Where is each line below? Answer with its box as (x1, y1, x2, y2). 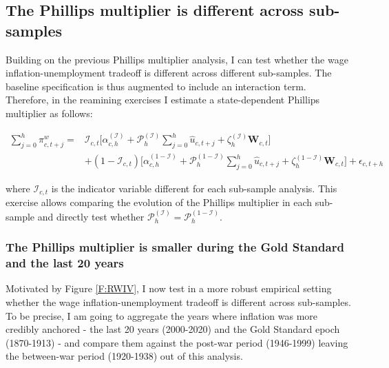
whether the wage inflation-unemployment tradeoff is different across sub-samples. (6, 295, 351, 309)
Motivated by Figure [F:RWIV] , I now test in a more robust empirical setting (6, 281, 332, 296)
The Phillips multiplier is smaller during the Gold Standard (6, 238, 344, 256)
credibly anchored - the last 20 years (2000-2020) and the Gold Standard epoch (6, 322, 340, 336)
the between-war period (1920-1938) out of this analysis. (6, 349, 243, 363)
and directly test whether (37, 209, 145, 223)
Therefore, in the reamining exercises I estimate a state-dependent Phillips (6, 92, 320, 107)
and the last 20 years (6, 254, 124, 272)
